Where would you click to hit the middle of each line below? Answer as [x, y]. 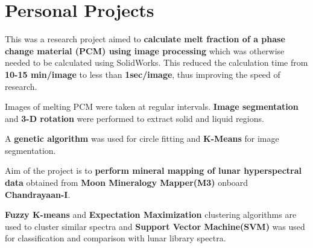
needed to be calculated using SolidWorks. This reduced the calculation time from [156, 62]
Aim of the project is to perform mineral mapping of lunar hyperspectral [153, 170]
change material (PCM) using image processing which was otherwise [145, 50]
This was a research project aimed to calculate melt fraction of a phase [145, 39]
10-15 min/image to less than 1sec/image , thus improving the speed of [143, 74]
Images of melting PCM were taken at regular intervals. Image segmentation [152, 107]
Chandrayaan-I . [38, 194]
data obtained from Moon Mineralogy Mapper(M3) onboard [127, 183]
